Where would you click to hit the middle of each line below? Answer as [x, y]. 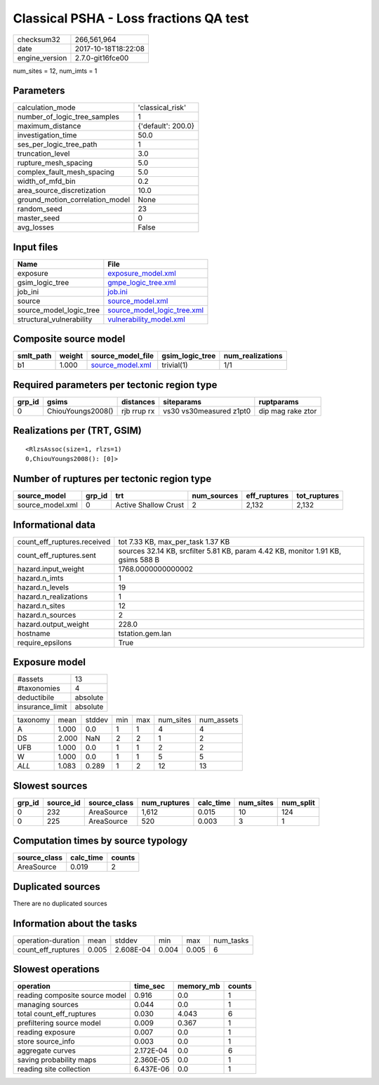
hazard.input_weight [51, 568]
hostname [34, 633]
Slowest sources [50, 786]
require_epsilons [45, 642]
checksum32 [39, 39]
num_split [298, 802]
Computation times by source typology [100, 841]
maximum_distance [49, 126]
